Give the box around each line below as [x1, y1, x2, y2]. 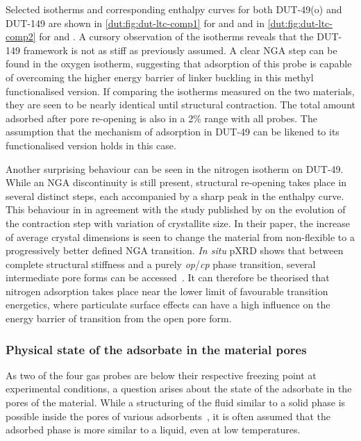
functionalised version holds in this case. [6, 138, 176, 152]
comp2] [6, 29, 36, 44]
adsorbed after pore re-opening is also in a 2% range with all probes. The [6, 110, 317, 125]
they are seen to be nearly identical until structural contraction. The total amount [6, 97, 355, 112]
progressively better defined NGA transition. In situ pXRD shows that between [6, 243, 344, 258]
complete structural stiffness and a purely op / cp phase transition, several [6, 256, 316, 271]
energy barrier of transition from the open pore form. [6, 311, 232, 326]
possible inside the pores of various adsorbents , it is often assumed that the [6, 408, 330, 423]
